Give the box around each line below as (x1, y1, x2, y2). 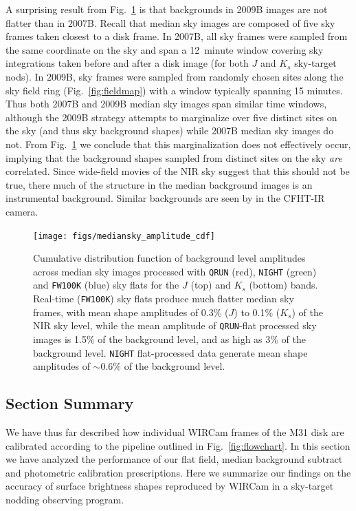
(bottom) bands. (249, 278, 318, 292)
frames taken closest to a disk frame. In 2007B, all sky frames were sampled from (5, 29, 348, 43)
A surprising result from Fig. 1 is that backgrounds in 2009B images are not (5, 2, 328, 16)
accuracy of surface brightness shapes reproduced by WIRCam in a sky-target (5, 479, 334, 493)
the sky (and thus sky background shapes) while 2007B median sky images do (5, 123, 334, 138)
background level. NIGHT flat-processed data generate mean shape (33, 345, 308, 359)
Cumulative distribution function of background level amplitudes (33, 251, 306, 265)
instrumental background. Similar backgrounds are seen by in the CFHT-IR (5, 191, 325, 205)
